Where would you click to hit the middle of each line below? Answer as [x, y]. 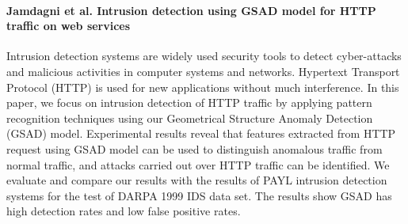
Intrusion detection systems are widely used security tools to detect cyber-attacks [204, 56]
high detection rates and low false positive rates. [124, 211]
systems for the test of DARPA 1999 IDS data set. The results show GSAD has [199, 195]
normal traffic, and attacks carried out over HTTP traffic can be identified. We [198, 164]
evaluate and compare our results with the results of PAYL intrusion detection [197, 180]
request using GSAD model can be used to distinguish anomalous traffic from [194, 148]
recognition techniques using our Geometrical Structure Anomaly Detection [190, 118]
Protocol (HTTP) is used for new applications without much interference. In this [203, 87]
